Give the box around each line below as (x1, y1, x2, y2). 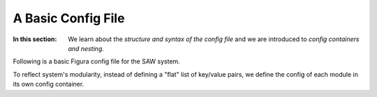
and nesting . (68, 44, 105, 52)
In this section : (13, 35, 57, 43)
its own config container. (13, 80, 84, 89)
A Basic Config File (13, 10, 125, 26)
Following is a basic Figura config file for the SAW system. (13, 57, 181, 66)
